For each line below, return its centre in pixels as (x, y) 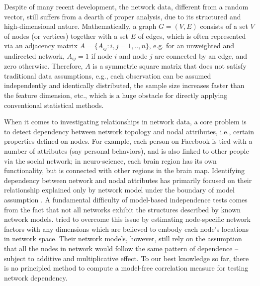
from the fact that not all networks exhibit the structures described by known (123, 209)
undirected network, (34, 55)
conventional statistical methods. (54, 105)
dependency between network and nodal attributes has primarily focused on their (128, 180)
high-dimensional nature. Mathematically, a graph (80, 26)
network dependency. (36, 277)
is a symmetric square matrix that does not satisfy (170, 66)
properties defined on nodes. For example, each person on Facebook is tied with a (128, 141)
